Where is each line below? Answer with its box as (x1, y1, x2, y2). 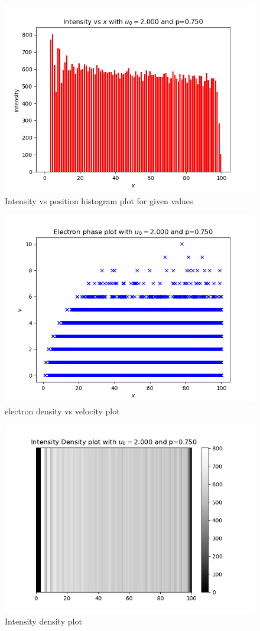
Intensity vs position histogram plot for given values (5, 194, 193, 207)
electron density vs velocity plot (5, 404, 120, 417)
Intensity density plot (5, 614, 82, 627)
